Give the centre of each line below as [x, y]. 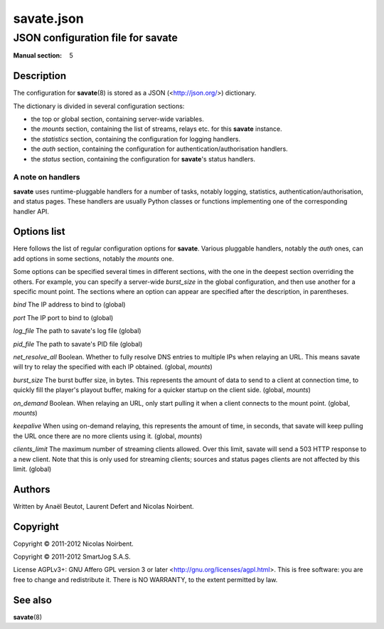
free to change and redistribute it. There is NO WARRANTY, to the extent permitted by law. [145, 579]
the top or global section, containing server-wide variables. [117, 119]
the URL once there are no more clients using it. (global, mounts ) [108, 436]
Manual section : [38, 55]
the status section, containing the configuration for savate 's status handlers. [143, 159]
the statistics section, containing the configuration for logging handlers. [136, 139]
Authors [32, 489]
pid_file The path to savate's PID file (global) [78, 344]
